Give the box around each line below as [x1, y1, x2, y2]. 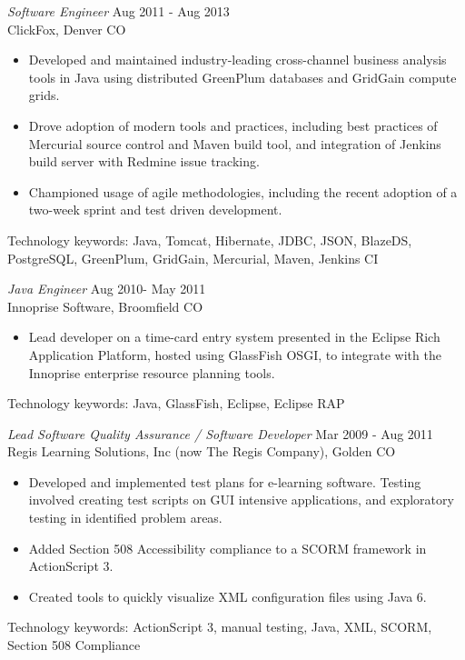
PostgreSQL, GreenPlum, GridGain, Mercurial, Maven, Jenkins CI [7, 248, 379, 267]
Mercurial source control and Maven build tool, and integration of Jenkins [28, 134, 441, 153]
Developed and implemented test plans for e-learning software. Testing [28, 472, 421, 491]
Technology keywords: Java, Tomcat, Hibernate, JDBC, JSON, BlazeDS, [7, 230, 412, 249]
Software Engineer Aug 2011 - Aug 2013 [7, 2, 230, 20]
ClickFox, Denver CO [7, 19, 126, 38]
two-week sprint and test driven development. [28, 200, 282, 219]
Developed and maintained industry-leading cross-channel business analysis [28, 50, 447, 69]
